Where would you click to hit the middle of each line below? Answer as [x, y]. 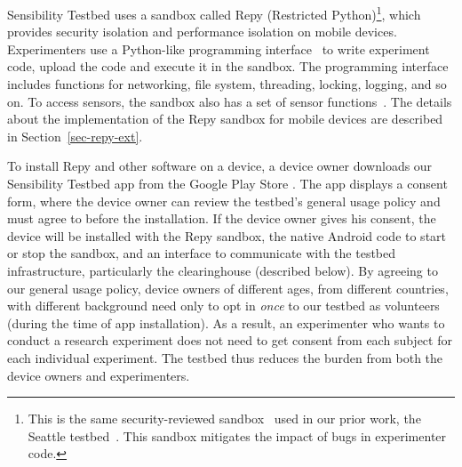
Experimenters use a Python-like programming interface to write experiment [219, 48]
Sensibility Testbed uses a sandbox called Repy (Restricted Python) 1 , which [214, 13]
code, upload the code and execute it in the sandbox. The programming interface [228, 66]
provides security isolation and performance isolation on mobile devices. [202, 32]
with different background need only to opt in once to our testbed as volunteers [223, 306]
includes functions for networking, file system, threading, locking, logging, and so [227, 84]
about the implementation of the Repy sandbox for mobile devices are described [225, 119]
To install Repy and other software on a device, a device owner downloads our [220, 166]
